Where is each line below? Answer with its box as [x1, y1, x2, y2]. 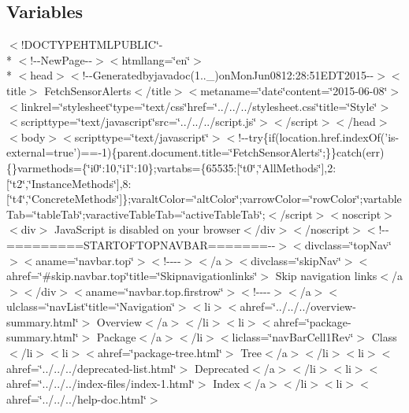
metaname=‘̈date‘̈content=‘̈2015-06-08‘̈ [200, 82, 388, 98]
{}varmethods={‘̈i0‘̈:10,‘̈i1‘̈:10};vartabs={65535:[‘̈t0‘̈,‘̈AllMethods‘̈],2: [6, 159, 336, 175]
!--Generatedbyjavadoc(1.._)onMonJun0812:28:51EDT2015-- [82, 67, 374, 83]
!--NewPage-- [30, 51, 93, 68]
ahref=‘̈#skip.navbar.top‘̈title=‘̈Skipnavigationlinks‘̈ [6, 267, 258, 284]
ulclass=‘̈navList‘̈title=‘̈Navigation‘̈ [6, 298, 175, 315]
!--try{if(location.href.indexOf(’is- [238, 128, 400, 145]
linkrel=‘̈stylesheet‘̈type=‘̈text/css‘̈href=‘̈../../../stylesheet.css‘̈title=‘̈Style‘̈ [20, 98, 377, 114]
